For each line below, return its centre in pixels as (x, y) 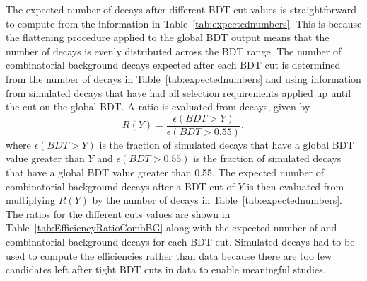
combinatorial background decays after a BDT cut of (120, 186)
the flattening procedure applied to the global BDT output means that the (168, 37)
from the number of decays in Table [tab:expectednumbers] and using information (183, 78)
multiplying (31, 200)
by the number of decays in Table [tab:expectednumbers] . (217, 200)
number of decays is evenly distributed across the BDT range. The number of (174, 51)
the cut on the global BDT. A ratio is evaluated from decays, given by (158, 107)
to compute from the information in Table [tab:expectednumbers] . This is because (184, 23)
